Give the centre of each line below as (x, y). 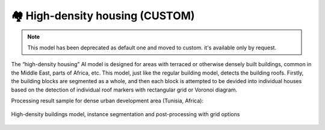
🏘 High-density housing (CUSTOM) (103, 16)
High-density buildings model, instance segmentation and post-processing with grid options (125, 114)
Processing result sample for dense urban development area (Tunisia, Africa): (107, 101)
